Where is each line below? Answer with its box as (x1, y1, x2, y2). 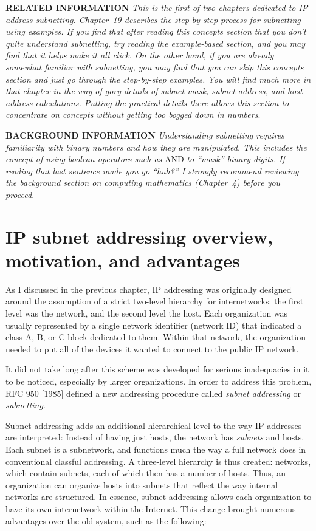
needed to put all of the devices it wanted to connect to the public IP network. (5, 342, 299, 355)
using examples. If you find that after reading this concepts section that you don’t (5, 25, 306, 38)
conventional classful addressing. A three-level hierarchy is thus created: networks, (5, 454, 311, 467)
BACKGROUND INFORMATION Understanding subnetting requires (5, 128, 284, 141)
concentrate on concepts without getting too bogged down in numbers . (5, 108, 261, 121)
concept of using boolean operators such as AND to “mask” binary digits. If (5, 152, 285, 165)
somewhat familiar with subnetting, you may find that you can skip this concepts (5, 60, 304, 73)
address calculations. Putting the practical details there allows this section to (5, 96, 289, 109)
